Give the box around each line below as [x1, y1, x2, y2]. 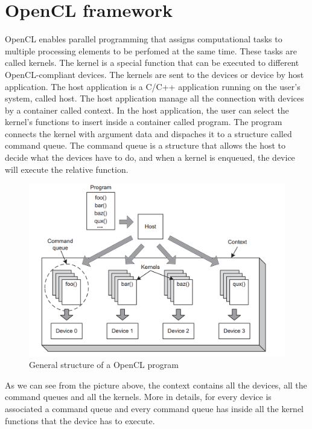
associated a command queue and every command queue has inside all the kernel [5, 402, 304, 414]
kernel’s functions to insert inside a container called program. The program [5, 115, 282, 128]
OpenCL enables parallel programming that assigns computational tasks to [5, 33, 282, 45]
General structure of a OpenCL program [29, 358, 179, 371]
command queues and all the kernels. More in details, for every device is [5, 390, 272, 403]
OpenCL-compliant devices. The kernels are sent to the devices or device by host [5, 68, 304, 80]
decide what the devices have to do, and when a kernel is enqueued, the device [5, 151, 295, 164]
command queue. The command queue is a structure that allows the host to [5, 139, 286, 152]
